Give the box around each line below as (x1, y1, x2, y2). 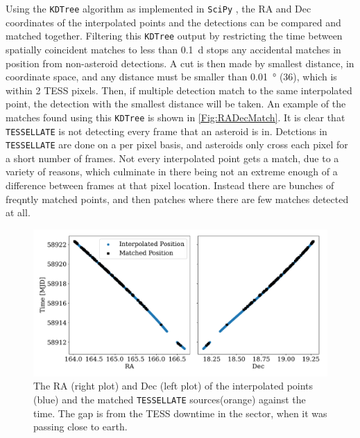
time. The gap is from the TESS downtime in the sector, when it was (33, 405, 327, 420)
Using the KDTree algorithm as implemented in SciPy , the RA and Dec (6, 1, 311, 15)
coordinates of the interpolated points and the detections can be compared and (6, 15, 341, 29)
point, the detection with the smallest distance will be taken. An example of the (6, 96, 346, 111)
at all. (6, 205, 31, 220)
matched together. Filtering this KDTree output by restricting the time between (6, 28, 343, 43)
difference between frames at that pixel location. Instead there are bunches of (6, 178, 334, 193)
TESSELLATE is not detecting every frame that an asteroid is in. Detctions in (6, 123, 327, 138)
